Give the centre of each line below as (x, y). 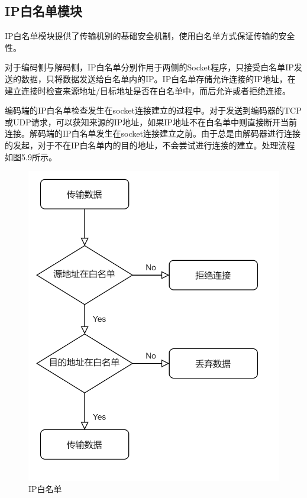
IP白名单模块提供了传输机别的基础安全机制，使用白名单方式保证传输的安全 (150, 36)
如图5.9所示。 (31, 156)
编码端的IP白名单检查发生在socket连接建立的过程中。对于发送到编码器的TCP (153, 110)
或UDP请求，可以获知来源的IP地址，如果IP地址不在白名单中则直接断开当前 (151, 122)
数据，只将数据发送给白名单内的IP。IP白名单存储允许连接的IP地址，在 (158, 78)
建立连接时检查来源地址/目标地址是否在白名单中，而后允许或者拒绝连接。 (148, 90)
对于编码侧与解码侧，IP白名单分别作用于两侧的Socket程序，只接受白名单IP (149, 67)
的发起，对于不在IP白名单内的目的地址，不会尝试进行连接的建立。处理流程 (150, 145)
